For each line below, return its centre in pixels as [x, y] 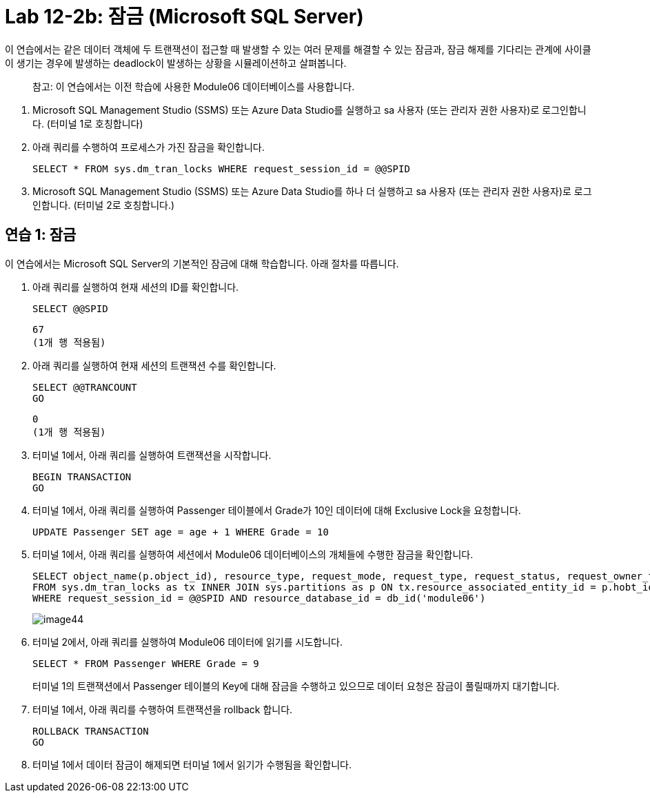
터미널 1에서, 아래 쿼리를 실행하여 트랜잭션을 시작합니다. [152, 455]
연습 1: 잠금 [41, 235]
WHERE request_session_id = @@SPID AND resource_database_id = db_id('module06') [259, 598]
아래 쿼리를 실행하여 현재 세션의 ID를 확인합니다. [136, 287]
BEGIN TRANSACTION [82, 477]
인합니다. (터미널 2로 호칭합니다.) [104, 205]
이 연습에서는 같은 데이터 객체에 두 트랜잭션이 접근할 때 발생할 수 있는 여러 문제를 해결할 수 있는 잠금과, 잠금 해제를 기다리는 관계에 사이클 [298, 49]
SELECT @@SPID [70, 308]
